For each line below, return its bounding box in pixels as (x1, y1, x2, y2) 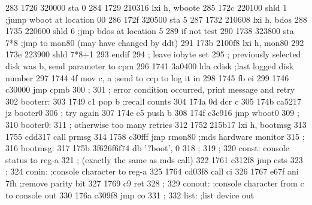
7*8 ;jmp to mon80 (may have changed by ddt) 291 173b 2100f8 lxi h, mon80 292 (5, 36, 304, 48)
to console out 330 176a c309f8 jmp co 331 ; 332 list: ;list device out (5, 188, 255, 201)
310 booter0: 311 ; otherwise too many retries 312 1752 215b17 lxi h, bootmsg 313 (5, 118, 307, 130)
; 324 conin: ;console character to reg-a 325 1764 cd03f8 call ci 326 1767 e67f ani (5, 165, 299, 178)
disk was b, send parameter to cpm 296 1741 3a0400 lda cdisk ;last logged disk (5, 59, 294, 72)
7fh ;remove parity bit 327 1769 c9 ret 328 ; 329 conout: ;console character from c (5, 176, 304, 189)
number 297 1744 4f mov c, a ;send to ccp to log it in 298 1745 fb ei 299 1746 (5, 71, 289, 84)
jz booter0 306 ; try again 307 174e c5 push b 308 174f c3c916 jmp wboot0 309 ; (5, 106, 299, 119)
